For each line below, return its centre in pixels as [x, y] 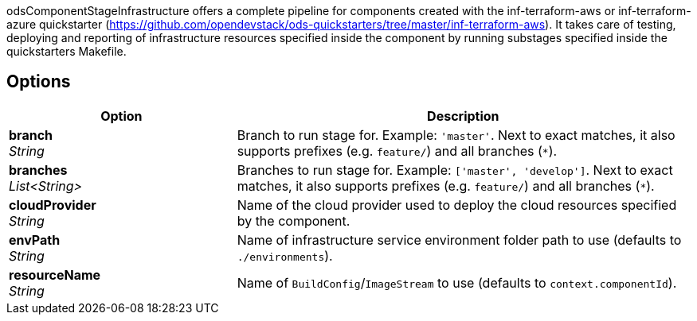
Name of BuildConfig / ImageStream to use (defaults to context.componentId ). [457, 282]
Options [39, 82]
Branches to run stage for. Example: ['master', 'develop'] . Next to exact [455, 170]
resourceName [55, 275]
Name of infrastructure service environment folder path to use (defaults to [459, 240]
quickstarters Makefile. [67, 51]
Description [463, 116]
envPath [35, 240]
